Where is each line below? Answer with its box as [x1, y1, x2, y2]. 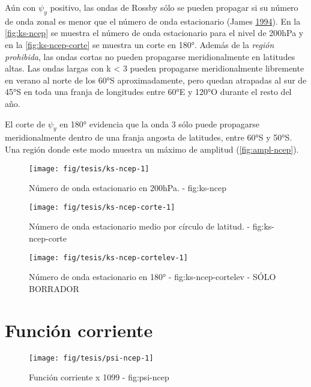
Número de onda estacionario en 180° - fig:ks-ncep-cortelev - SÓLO [29, 270, 276, 283]
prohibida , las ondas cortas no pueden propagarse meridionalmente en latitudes [5, 50, 295, 62]
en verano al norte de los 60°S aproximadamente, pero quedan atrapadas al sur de [5, 73, 307, 86]
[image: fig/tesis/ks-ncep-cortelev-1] [29, 253, 188, 262]
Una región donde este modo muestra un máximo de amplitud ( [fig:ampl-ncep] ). [5, 142, 299, 155]
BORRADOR [29, 282, 79, 294]
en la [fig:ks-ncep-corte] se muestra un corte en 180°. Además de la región [5, 38, 274, 50]
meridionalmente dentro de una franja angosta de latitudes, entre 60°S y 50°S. [5, 131, 292, 144]
